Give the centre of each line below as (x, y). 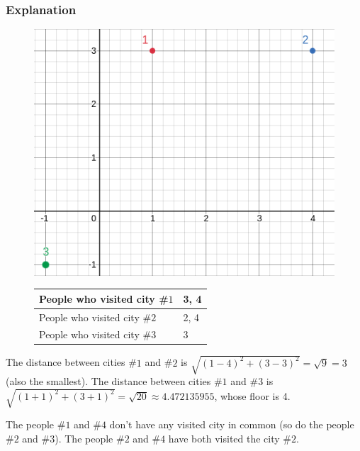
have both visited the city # (230, 438)
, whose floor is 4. (252, 395)
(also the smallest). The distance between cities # (114, 381)
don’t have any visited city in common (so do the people (232, 424)
